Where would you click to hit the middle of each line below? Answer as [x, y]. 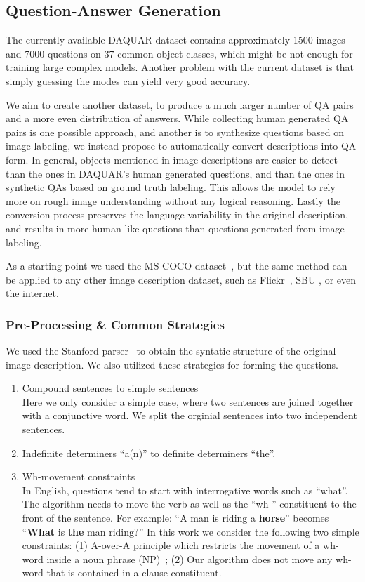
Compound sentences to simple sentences [110, 388]
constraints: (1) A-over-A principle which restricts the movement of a [171, 545]
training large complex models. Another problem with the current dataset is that [180, 67]
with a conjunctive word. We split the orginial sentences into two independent [190, 415]
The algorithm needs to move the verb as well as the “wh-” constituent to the [189, 504]
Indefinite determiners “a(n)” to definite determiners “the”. [149, 452]
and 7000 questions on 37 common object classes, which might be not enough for [179, 53]
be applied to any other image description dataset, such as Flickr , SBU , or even [181, 279]
